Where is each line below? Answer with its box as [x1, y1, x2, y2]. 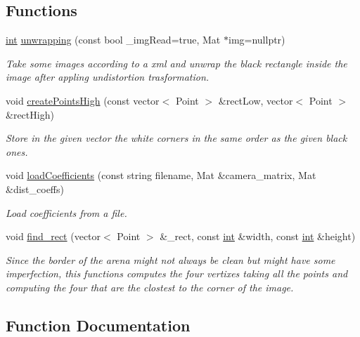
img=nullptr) [228, 32, 285, 47]
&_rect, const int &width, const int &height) [160, 229, 356, 244]
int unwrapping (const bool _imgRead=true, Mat [6, 32, 221, 47]
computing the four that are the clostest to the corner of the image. [6, 279, 294, 294]
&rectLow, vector [218, 93, 293, 107]
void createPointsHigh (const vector [6, 93, 160, 107]
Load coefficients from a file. [6, 205, 127, 220]
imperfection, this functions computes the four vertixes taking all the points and [6, 266, 348, 281]
